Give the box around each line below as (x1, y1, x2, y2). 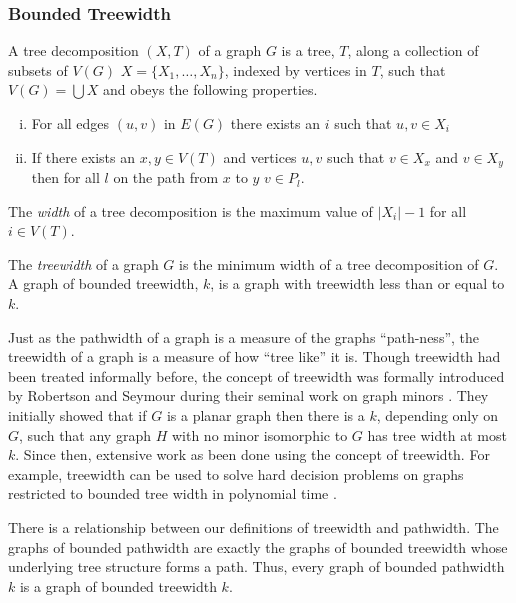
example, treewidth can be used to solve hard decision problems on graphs (8, 463, 464, 484)
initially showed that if (8, 404, 147, 425)
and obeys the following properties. (102, 79, 318, 100)
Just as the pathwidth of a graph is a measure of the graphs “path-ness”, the (8, 326, 480, 347)
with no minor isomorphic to (171, 424, 348, 445)
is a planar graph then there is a (166, 404, 365, 425)
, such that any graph (19, 424, 151, 445)
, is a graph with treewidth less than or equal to (210, 273, 505, 294)
